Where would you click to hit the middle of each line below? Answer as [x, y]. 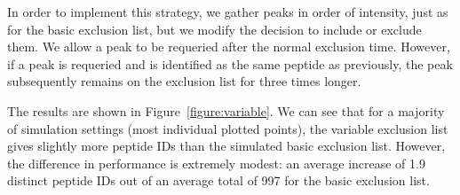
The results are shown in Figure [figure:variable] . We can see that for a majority [226, 110]
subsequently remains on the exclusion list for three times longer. [184, 81]
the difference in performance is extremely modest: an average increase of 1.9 [216, 163]
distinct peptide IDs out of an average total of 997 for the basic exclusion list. [218, 180]
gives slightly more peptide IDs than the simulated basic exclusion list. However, [226, 146]
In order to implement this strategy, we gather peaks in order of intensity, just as [228, 12]
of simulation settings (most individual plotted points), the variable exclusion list [228, 128]
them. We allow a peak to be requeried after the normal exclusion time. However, [229, 47]
